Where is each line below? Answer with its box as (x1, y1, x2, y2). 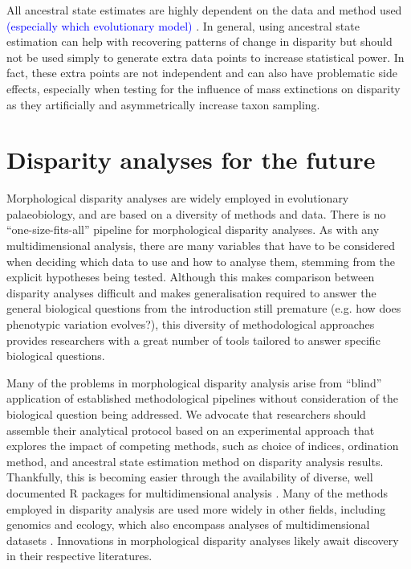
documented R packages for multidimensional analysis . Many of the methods (6, 484, 389, 501)
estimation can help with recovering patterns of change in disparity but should (6, 33, 393, 50)
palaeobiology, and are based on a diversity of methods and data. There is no (6, 205, 386, 222)
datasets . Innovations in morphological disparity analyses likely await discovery (6, 531, 399, 548)
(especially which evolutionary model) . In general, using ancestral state (6, 17, 360, 34)
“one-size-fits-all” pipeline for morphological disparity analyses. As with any (6, 221, 380, 238)
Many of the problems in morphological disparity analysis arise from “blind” (6, 374, 382, 391)
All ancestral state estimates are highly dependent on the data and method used (6, 2, 402, 18)
